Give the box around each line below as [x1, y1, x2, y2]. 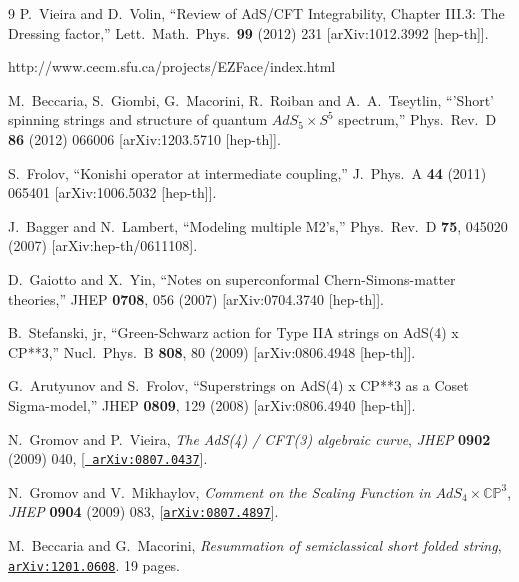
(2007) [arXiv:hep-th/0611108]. [8, 235, 198, 256]
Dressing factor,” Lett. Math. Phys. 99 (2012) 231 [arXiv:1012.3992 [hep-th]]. [8, 22, 489, 43]
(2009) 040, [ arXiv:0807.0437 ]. [8, 448, 208, 469]
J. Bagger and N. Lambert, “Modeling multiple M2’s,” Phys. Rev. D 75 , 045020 [8, 215, 508, 236]
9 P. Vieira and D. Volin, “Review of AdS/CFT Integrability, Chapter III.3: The [8, 3, 505, 23]
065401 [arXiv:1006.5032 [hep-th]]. [8, 182, 217, 203]
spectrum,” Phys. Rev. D [338, 109, 497, 130]
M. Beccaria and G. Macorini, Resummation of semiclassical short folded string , [8, 535, 502, 555]
